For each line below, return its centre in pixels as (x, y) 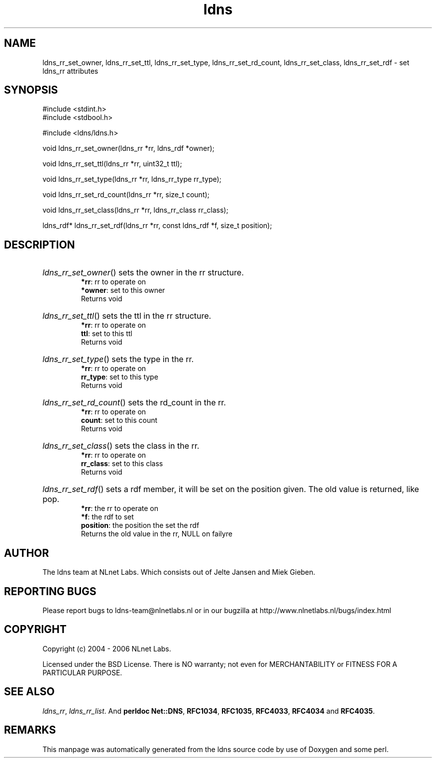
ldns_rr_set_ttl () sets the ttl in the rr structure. (127, 316)
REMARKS (30, 730)
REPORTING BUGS (50, 591)
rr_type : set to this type (119, 377)
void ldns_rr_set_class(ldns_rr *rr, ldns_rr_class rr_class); (135, 210)
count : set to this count (119, 420)
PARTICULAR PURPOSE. (82, 672)
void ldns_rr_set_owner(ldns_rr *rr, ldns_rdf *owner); (128, 148)
